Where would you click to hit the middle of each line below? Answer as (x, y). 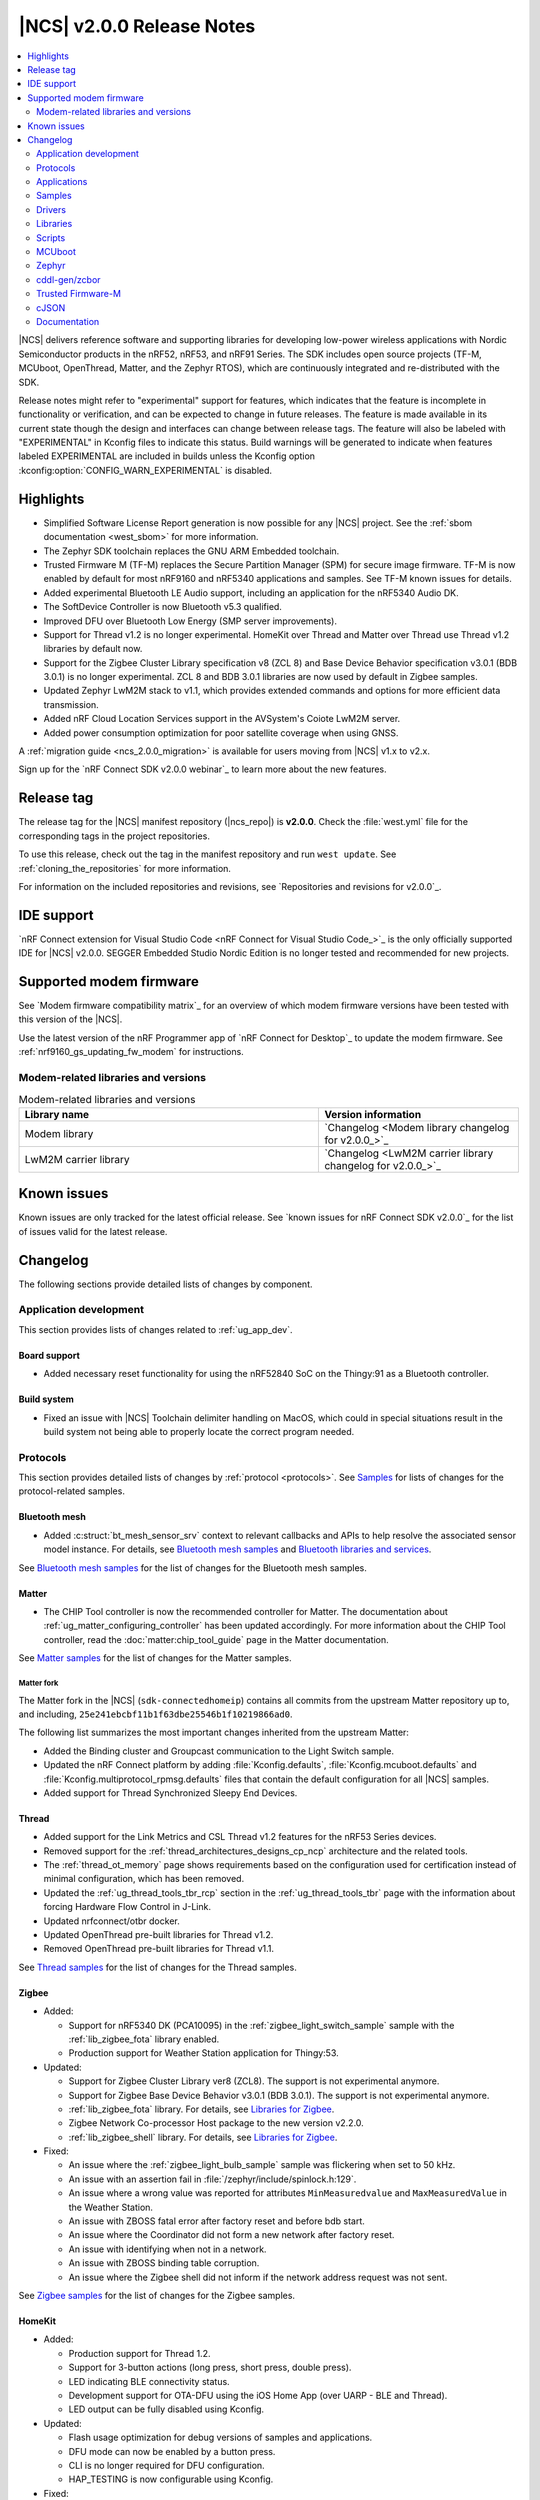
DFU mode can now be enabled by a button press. (172, 2451)
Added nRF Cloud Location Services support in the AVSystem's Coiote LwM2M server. (222, 719)
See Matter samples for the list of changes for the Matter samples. (155, 1658)
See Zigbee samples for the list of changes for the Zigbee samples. (156, 2295)
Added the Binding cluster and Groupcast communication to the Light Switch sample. (219, 1751)
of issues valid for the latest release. (93, 1231)
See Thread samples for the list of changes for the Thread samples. (157, 1967)
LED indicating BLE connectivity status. (149, 2381)
